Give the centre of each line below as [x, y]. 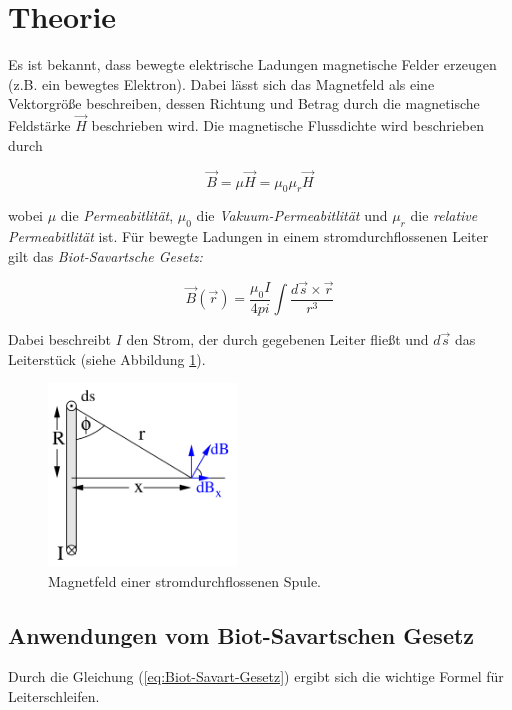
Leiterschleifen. [54, 695]
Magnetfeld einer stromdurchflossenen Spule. [184, 580]
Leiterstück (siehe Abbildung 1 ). [107, 358]
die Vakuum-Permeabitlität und [292, 215]
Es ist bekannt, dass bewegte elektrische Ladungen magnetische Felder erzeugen [252, 64]
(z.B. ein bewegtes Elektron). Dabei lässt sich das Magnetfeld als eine [221, 83]
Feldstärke [39, 125]
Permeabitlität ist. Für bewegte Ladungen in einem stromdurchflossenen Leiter [248, 236]
